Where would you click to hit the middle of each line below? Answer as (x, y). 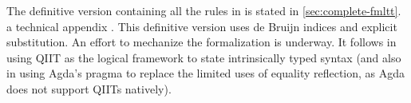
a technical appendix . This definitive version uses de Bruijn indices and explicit (202, 26)
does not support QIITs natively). (89, 88)
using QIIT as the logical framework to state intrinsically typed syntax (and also (204, 57)
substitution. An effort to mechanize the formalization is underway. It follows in (202, 42)
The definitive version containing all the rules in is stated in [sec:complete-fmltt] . (204, 10)
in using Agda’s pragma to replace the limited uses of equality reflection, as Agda (206, 73)
